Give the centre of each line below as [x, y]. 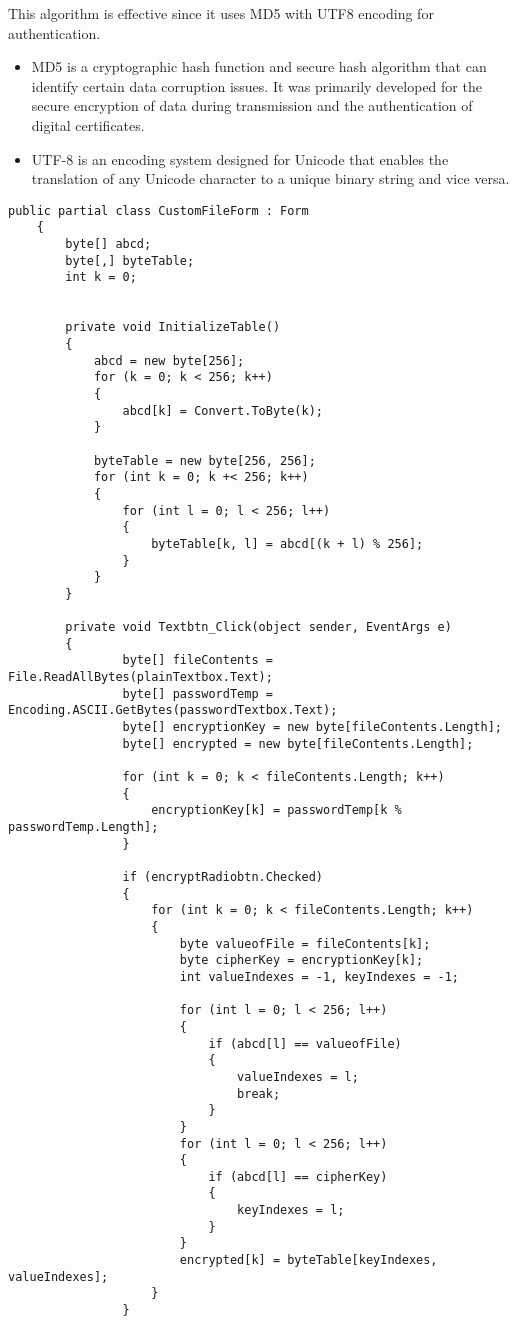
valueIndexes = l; [298, 1076]
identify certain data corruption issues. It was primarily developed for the [256, 85]
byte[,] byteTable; [130, 260]
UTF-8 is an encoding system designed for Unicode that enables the [240, 158]
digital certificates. [88, 124]
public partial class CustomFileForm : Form [158, 210]
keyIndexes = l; [291, 1210]
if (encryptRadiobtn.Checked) [222, 877]
